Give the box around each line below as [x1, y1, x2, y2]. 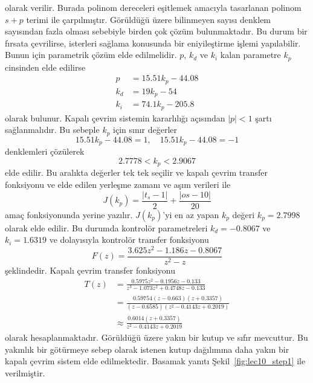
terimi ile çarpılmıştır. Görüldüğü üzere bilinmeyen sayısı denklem [26, 13, 271, 25]
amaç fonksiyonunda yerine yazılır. [5, 208, 133, 220]
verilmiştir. [5, 366, 45, 379]
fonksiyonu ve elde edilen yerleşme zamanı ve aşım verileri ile [5, 178, 231, 191]
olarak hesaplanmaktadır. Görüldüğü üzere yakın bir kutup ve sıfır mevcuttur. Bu [5, 330, 308, 343]
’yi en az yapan [163, 208, 219, 220]
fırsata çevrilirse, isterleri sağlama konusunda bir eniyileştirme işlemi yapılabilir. [5, 36, 301, 49]
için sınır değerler [113, 123, 178, 136]
